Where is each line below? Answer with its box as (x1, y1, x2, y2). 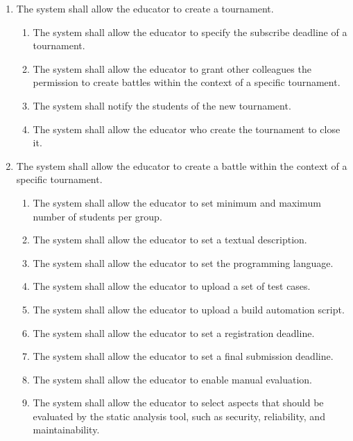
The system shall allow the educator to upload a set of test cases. (33, 279, 311, 293)
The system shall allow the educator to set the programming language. (33, 255, 334, 270)
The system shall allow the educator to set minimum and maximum (33, 195, 321, 209)
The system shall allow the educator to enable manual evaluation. (33, 372, 312, 386)
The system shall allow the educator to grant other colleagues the (33, 61, 311, 76)
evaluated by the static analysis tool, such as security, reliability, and (33, 408, 325, 423)
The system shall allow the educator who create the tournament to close (33, 121, 341, 136)
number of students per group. (33, 209, 162, 223)
